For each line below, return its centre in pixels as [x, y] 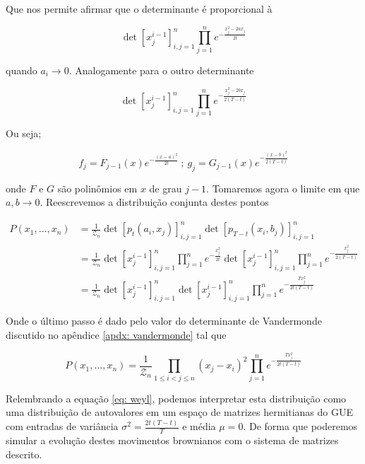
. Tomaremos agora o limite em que [283, 188]
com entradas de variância [62, 426]
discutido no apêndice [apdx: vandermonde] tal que [116, 335]
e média [199, 426]
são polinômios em [97, 188]
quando [22, 70]
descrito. [24, 454]
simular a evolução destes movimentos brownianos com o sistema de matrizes [172, 440]
